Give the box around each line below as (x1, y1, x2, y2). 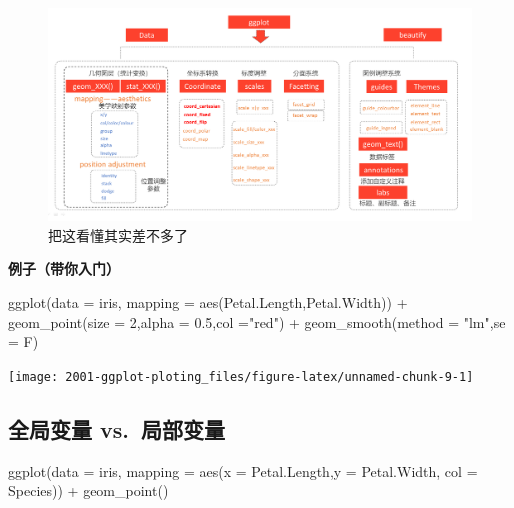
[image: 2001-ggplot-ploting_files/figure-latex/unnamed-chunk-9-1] (8, 369, 474, 384)
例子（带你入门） (8, 258, 120, 279)
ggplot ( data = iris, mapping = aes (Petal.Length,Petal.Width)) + (8, 292, 408, 313)
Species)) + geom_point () (8, 480, 169, 501)
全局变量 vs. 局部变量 (8, 413, 226, 444)
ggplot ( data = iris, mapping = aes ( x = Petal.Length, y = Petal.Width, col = (8, 460, 478, 481)
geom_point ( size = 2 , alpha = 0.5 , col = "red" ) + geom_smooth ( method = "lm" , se (8, 311, 506, 332)
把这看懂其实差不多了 (48, 224, 188, 245)
